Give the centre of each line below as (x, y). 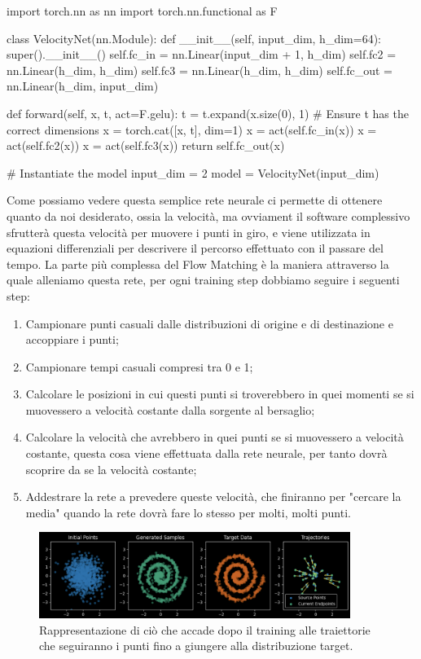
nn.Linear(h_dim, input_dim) (83, 86)
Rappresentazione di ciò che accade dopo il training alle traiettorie (205, 629)
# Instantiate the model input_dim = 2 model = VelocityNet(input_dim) (193, 172)
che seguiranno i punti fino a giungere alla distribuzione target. (196, 646)
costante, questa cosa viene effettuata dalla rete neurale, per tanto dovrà (206, 453)
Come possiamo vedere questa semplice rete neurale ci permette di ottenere (195, 200)
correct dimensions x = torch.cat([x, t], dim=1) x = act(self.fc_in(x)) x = (192, 129)
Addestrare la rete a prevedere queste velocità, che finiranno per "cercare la (213, 496)
